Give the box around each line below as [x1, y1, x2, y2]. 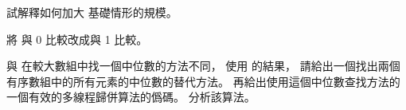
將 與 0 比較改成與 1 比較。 [6, 30, 148, 47]
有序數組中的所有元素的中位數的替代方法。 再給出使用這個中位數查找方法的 [6, 73, 400, 89]
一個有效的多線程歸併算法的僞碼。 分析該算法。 [6, 88, 256, 105]
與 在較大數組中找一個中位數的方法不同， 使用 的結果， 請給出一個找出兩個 [6, 57, 400, 74]
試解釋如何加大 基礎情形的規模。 [6, 4, 178, 20]
